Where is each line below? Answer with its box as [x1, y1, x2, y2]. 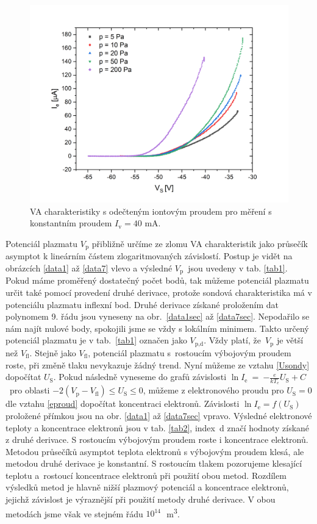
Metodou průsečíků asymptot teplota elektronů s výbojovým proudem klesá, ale [5, 445, 304, 458]
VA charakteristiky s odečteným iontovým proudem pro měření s [30, 204, 272, 217]
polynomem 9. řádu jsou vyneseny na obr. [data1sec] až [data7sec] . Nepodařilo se [5, 310, 310, 323]
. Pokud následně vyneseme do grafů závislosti [53, 370, 227, 383]
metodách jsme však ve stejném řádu [5, 507, 143, 520]
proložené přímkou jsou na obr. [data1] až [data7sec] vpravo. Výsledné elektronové [5, 409, 312, 422]
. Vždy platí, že [204, 334, 261, 346]
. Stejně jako [29, 346, 76, 359]
